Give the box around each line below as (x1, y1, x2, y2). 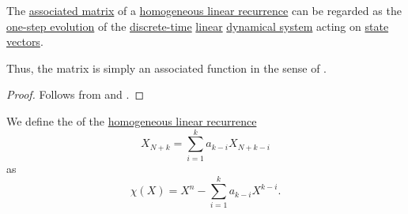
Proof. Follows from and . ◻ (6, 86, 145, 103)
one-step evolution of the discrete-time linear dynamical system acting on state (6, 17, 389, 34)
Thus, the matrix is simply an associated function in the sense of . (6, 59, 327, 76)
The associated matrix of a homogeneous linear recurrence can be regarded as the (6, 2, 402, 18)
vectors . (6, 33, 43, 50)
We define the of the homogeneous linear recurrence (6, 112, 257, 129)
